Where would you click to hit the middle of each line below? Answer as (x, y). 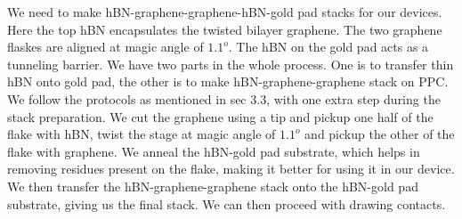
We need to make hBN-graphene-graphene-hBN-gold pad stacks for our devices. (225, 12)
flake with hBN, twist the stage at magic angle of (142, 134)
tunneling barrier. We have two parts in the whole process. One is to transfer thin (231, 64)
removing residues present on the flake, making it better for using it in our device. (231, 169)
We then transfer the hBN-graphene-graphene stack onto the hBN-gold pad (213, 186)
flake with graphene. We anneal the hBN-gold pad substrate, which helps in (214, 151)
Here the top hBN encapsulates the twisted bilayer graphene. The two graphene (225, 29)
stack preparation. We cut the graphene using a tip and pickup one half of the (220, 116)
